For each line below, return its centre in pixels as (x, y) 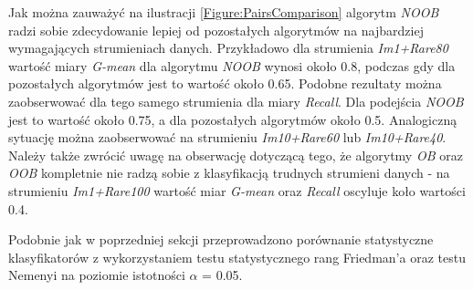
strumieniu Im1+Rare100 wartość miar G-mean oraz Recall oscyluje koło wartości (237, 190)
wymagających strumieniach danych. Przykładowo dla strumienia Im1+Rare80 (228, 48)
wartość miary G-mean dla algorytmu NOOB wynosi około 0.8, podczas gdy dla (232, 65)
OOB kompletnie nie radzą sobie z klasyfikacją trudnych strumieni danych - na (229, 173)
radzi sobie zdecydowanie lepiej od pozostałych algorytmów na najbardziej (216, 30)
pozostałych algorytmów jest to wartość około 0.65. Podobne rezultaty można (225, 83)
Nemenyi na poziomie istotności (97, 275)
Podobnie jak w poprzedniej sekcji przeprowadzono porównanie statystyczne (221, 239)
